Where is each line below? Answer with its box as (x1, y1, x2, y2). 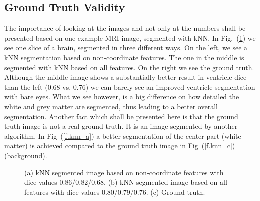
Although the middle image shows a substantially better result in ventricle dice (4, 72, 247, 82)
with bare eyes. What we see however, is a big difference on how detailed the (4, 91, 239, 102)
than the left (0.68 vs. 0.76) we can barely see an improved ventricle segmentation (4, 81, 255, 92)
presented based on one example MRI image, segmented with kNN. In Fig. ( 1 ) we (4, 32, 256, 43)
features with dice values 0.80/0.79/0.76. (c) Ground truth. (24, 186, 205, 197)
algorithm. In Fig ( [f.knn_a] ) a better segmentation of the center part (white (4, 130, 241, 141)
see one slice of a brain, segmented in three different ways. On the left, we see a (4, 42, 248, 53)
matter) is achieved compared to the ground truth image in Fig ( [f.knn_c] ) (4, 140, 235, 151)
